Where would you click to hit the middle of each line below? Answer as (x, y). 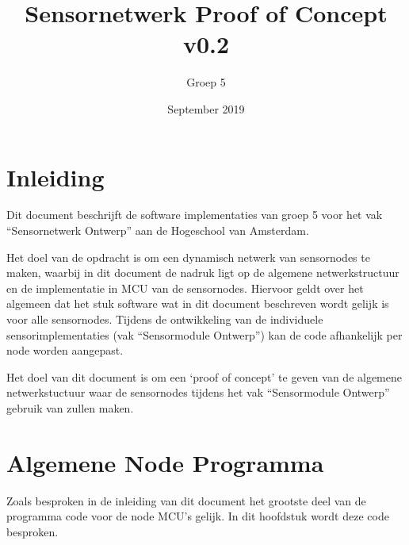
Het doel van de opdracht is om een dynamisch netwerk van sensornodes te (188, 257)
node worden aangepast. (65, 350)
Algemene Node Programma (165, 462)
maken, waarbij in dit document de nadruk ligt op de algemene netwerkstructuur (203, 272)
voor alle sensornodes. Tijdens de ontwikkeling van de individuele (165, 319)
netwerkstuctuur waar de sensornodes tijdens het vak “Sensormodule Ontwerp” (198, 392)
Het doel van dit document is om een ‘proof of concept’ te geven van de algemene (204, 376)
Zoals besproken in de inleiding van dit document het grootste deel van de (186, 500)
